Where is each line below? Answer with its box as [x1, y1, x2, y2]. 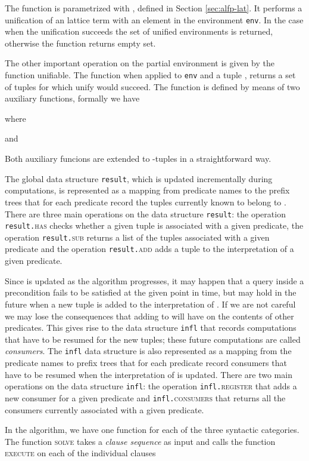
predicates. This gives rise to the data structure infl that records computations [5, 321, 296, 334]
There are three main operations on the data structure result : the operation [5, 207, 286, 220]
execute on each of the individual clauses [5, 447, 156, 459]
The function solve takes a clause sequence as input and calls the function [5, 435, 276, 447]
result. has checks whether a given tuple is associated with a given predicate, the [5, 219, 304, 232]
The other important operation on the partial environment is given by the [5, 57, 274, 69]
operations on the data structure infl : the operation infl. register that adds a [5, 380, 297, 392]
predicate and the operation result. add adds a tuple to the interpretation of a [5, 242, 294, 255]
